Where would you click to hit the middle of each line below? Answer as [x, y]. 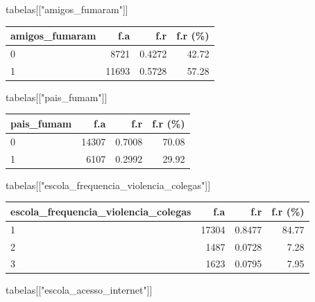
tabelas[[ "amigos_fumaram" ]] [67, 9]
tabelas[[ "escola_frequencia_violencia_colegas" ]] [108, 185]
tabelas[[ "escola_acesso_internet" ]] [79, 290]
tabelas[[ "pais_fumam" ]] [57, 97]
